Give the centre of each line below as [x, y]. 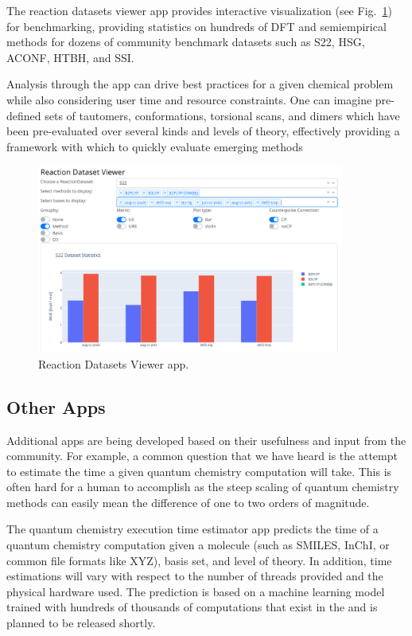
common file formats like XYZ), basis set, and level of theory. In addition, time [199, 560]
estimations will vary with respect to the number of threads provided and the [195, 576]
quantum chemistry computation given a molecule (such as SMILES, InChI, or [198, 545]
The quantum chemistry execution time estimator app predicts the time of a [192, 529]
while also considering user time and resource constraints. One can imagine [189, 99]
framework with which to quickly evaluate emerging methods [155, 146]
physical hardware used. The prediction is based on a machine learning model [196, 591]
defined [24, 115]
